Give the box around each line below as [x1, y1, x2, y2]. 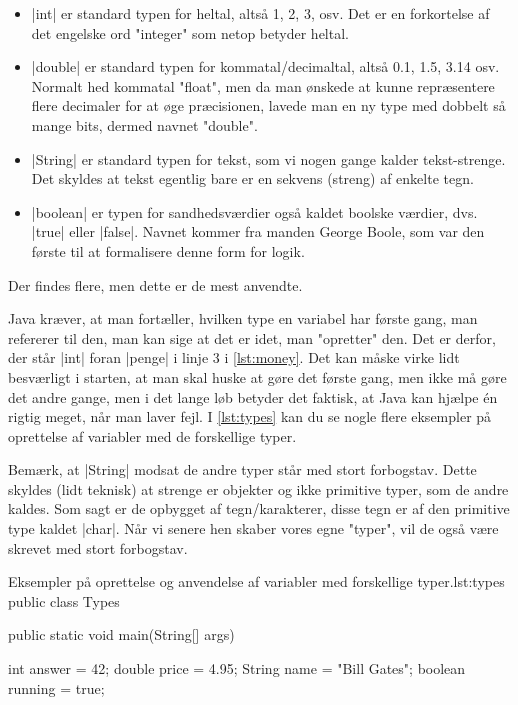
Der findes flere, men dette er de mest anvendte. [8, 274, 303, 295]
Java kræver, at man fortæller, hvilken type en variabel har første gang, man [8, 308, 478, 329]
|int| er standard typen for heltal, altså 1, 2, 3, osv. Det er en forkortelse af [31, 3, 490, 23]
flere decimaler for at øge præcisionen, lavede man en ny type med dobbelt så [31, 95, 506, 116]
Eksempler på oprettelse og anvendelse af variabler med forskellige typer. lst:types [8, 571, 505, 592]
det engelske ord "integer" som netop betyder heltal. [31, 22, 349, 43]
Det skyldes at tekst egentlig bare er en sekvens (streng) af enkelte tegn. [31, 168, 474, 189]
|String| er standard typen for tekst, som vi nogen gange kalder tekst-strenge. [31, 148, 506, 169]
